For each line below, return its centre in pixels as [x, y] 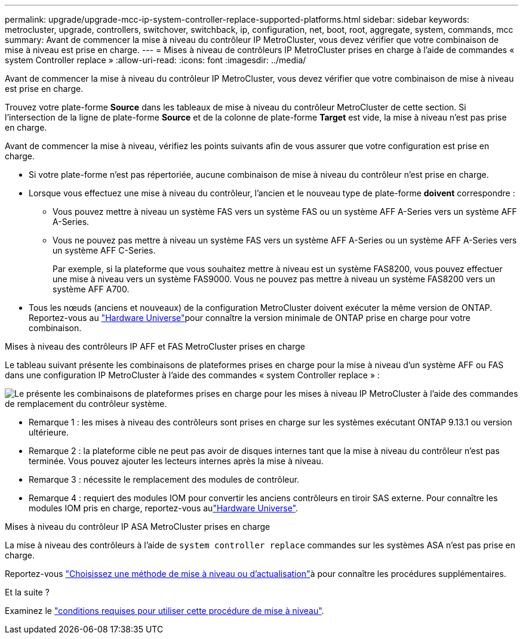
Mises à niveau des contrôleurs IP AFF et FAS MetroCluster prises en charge [155, 346]
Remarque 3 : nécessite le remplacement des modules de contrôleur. [164, 479]
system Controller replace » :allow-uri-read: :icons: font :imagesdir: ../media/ [156, 60]
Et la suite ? [27, 592]
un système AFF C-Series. [104, 250]
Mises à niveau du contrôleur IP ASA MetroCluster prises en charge [138, 527]
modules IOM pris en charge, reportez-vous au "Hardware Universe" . [164, 508]
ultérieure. [49, 432]
